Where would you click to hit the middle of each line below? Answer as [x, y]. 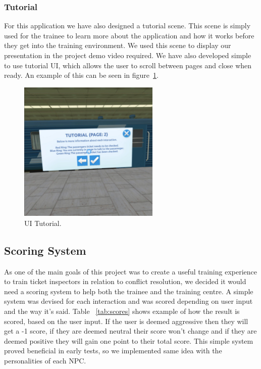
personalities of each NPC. [45, 360]
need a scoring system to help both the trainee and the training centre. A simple [129, 291]
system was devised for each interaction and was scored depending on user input [128, 301]
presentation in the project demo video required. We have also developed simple [128, 55]
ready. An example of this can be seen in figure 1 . [81, 75]
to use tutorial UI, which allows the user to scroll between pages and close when [128, 65]
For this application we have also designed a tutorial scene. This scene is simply [127, 26]
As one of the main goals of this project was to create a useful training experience [131, 271]
